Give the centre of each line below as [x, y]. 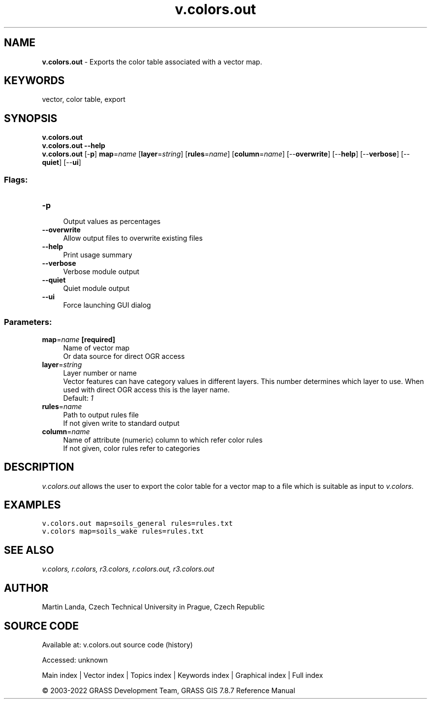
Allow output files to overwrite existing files [133, 238]
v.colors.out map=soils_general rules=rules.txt [138, 524]
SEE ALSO [29, 550]
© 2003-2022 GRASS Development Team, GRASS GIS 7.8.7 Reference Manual [169, 690]
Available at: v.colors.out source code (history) [117, 645]
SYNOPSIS [31, 118]
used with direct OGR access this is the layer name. [146, 389]
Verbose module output [101, 272]
